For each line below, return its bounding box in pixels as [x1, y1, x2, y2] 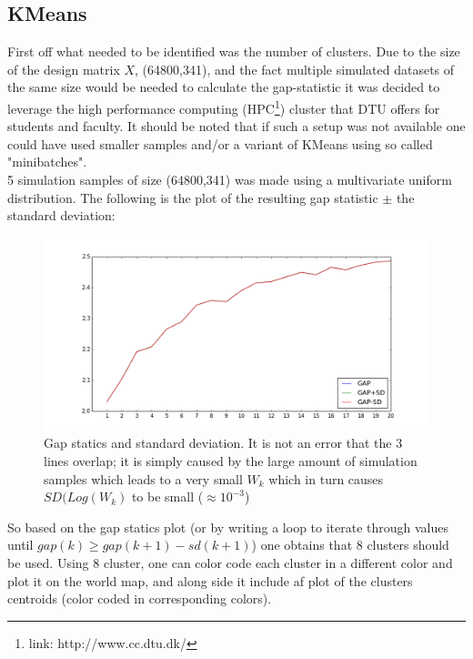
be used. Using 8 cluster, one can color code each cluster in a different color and [7, 553, 453, 572]
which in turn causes [268, 469, 384, 488]
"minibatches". [7, 152, 87, 171]
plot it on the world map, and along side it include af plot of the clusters [7, 571, 413, 590]
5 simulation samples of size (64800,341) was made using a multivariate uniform [7, 170, 452, 189]
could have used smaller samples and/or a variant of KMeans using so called [7, 134, 433, 153]
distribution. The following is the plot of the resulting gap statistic [7, 188, 378, 207]
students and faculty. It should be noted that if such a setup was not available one [7, 117, 466, 136]
